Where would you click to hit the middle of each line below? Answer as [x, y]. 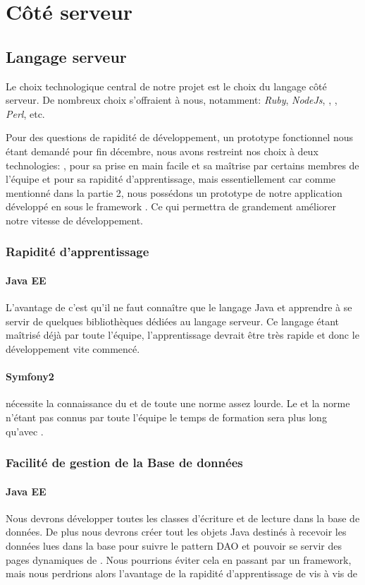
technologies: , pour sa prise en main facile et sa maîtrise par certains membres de [182, 165]
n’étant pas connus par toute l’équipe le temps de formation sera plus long [166, 417]
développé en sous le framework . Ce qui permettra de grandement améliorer [171, 206]
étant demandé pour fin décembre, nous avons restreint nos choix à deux [162, 151]
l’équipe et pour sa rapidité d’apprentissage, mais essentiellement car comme [171, 179]
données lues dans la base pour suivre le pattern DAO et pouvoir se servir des [174, 545]
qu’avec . [25, 431]
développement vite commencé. [73, 348]
